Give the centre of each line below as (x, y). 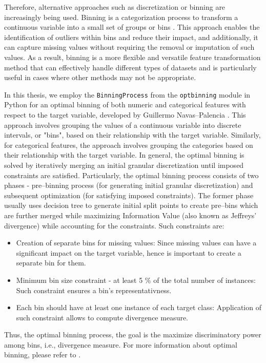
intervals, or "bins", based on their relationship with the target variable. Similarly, (132, 135)
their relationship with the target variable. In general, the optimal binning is (124, 155)
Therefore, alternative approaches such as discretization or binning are (115, 7)
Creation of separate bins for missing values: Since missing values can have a (136, 243)
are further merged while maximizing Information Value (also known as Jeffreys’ (130, 215)
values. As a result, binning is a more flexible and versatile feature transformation (132, 57)
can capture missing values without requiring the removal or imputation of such (129, 47)
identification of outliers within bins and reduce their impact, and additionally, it (131, 37)
